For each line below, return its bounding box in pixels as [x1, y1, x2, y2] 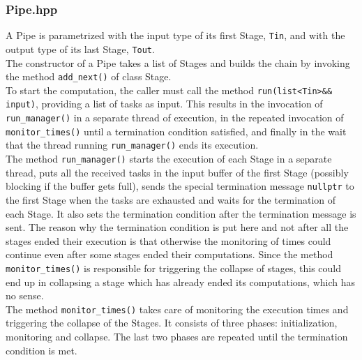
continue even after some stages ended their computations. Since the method [6, 247, 333, 262]
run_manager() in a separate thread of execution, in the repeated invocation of [6, 110, 344, 125]
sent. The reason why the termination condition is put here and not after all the [6, 220, 349, 234]
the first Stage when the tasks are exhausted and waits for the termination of [6, 192, 336, 207]
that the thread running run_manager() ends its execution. [6, 137, 259, 152]
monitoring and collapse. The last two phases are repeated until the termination [6, 329, 348, 344]
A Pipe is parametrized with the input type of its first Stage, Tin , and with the [6, 28, 345, 43]
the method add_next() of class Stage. [6, 69, 172, 84]
